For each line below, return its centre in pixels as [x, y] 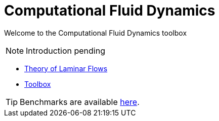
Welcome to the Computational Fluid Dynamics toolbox [96, 33]
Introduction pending [65, 50]
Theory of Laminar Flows [66, 68]
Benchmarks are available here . [80, 102]
